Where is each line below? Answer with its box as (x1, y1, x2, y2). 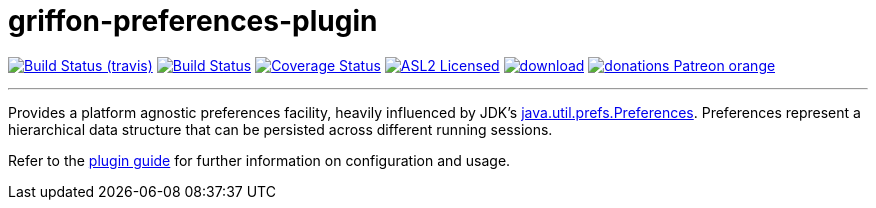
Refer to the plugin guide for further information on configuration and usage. (8, 151, 511, 169)
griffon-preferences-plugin (8, 4, 378, 38)
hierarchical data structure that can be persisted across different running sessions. (8, 120, 553, 138)
